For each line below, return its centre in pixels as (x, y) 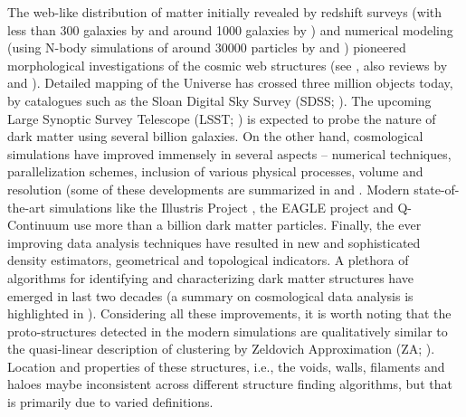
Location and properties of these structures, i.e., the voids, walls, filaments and (226, 366)
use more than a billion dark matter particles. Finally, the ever (247, 225)
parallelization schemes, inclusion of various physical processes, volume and (215, 171)
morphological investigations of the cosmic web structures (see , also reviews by (228, 65)
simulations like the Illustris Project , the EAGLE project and (221, 207)
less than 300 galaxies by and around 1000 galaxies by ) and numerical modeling (230, 29)
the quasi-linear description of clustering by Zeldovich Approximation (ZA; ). (221, 349)
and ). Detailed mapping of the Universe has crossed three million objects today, (230, 83)
